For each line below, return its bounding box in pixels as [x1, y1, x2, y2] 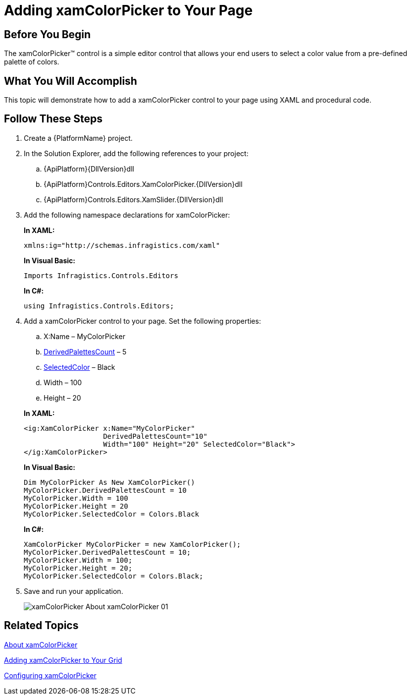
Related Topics [4, 619, 79, 632]
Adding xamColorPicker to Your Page [4, 2, 253, 19]
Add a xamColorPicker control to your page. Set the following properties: [24, 316, 261, 325]
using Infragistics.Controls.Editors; [24, 301, 174, 310]
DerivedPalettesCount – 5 [44, 347, 127, 356]
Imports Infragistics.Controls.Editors [24, 271, 178, 280]
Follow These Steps [4, 113, 103, 125]
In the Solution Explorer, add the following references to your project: [24, 149, 249, 158]
